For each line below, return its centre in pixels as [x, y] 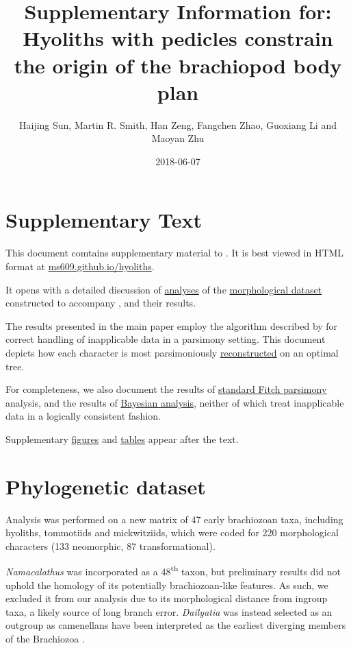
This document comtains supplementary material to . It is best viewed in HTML [175, 253]
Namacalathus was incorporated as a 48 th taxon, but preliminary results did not [173, 571]
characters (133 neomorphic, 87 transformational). [110, 545]
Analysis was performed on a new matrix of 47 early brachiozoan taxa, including [174, 519]
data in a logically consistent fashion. [83, 416]
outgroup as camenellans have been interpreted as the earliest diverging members [176, 625]
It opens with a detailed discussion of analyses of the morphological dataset [164, 289]
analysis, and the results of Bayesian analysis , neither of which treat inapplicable [175, 402]
